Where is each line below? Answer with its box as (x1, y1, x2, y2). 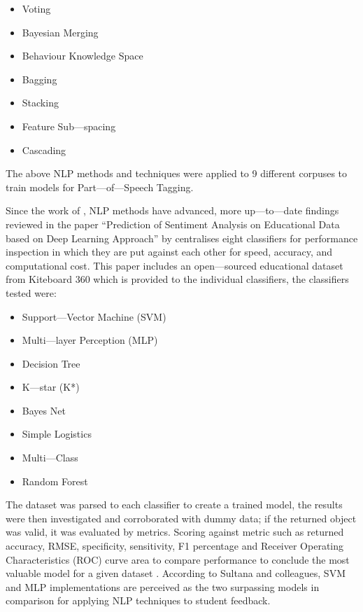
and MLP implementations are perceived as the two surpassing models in (6, 579, 320, 594)
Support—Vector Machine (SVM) (22, 309, 166, 324)
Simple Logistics (22, 426, 92, 441)
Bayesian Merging (22, 25, 99, 39)
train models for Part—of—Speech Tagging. (6, 179, 194, 194)
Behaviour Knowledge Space (22, 48, 143, 63)
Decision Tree (22, 356, 80, 370)
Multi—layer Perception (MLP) (22, 333, 158, 347)
